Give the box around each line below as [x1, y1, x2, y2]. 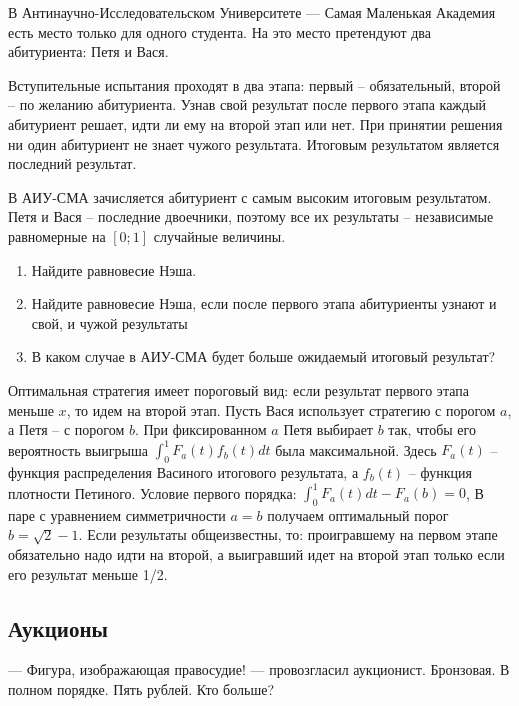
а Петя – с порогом [8, 419, 125, 440]
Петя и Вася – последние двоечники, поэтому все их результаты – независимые [8, 206, 494, 227]
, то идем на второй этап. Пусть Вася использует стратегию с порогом [66, 399, 496, 420]
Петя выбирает [283, 419, 373, 440]
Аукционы [8, 612, 108, 643]
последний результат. [8, 153, 137, 174]
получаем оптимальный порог [267, 504, 449, 525]
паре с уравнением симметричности [8, 504, 226, 525]
